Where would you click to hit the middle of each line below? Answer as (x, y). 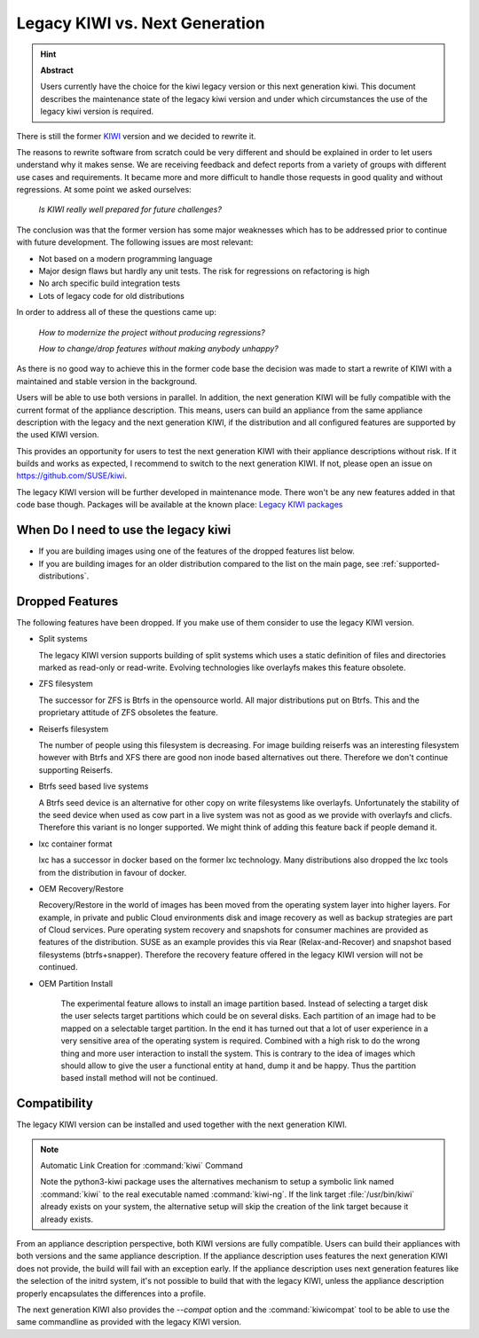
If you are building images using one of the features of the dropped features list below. (196, 551)
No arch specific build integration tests (110, 283)
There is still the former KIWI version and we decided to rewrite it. (136, 136)
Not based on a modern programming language (126, 258)
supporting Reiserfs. (76, 770)
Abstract (57, 70)
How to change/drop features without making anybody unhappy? (158, 348)
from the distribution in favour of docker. (113, 872)
